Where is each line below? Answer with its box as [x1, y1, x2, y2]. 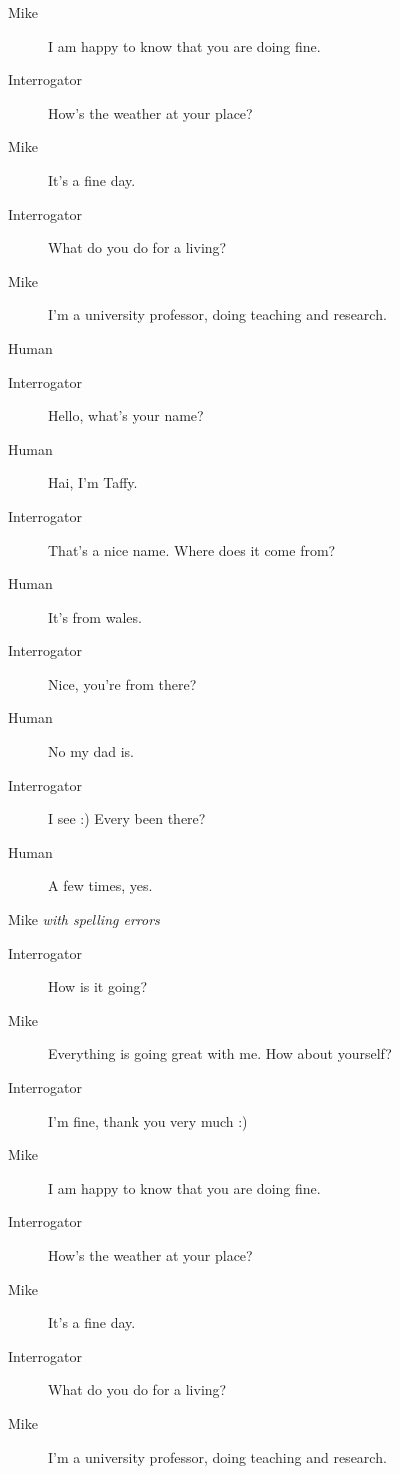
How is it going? [48, 976, 148, 997]
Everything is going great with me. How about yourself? [48, 1043, 392, 1064]
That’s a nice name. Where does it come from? [48, 539, 336, 560]
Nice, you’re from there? [48, 673, 197, 694]
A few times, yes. [48, 875, 153, 896]
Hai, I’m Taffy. [48, 472, 138, 493]
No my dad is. [48, 741, 135, 762]
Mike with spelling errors [8, 909, 160, 930]
